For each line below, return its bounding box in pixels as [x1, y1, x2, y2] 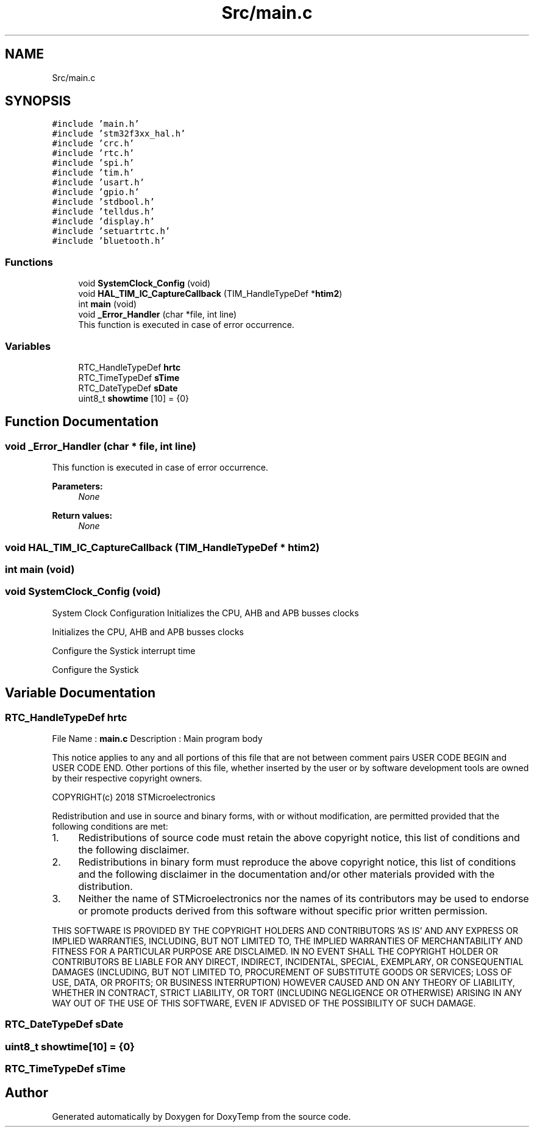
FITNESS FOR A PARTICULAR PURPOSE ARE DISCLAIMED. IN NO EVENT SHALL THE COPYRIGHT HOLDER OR [52, 945, 498, 956]
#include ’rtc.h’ [52, 148, 135, 158]
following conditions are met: [52, 821, 168, 831]
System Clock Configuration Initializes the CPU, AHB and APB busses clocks [52, 607, 359, 618]
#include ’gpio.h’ [52, 187, 140, 198]
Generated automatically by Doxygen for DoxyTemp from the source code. [52, 1111, 351, 1122]
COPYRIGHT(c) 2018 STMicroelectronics [52, 791, 216, 802]
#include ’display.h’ [52, 216, 155, 227]
